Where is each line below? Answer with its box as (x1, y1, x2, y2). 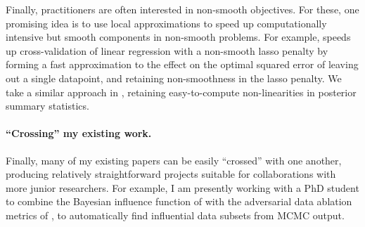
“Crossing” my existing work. (6, 126, 152, 141)
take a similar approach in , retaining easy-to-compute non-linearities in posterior (6, 84, 357, 99)
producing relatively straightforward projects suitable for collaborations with (6, 167, 336, 181)
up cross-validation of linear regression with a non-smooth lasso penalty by (6, 43, 328, 58)
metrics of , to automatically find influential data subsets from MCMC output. (6, 207, 345, 222)
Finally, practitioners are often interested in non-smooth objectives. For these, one (6, 2, 359, 16)
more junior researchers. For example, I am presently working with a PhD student (6, 180, 359, 195)
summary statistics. (6, 98, 89, 113)
